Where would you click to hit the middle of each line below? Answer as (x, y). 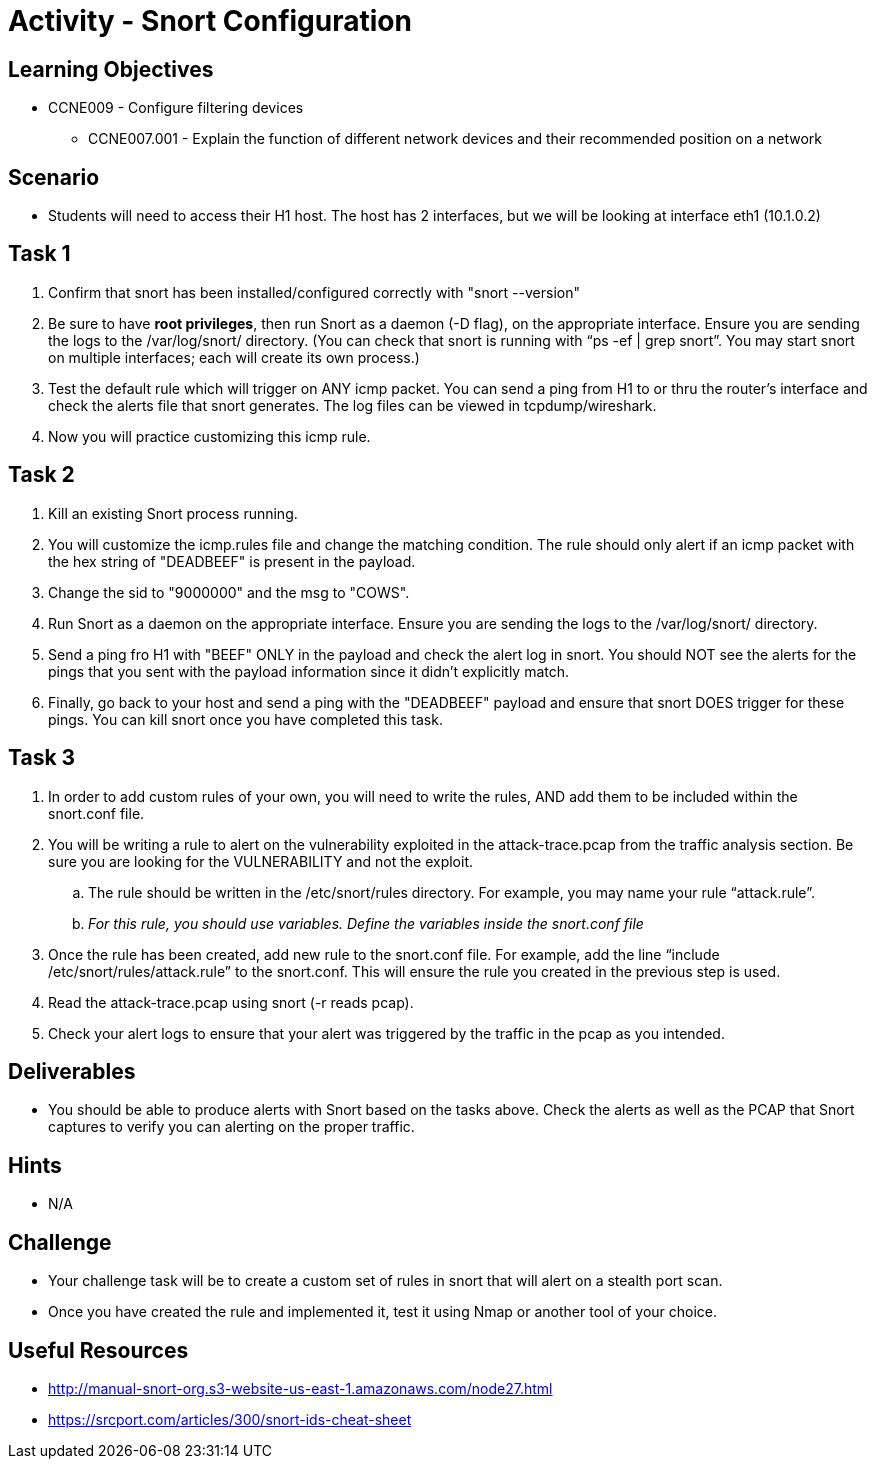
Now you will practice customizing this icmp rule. (209, 436)
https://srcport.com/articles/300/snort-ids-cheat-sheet (230, 1419)
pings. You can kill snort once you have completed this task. (245, 719)
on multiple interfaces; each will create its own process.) (234, 357)
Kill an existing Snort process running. (173, 513)
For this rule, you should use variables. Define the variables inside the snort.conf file (366, 923)
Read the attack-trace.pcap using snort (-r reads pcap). (231, 1002)
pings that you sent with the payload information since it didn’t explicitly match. (309, 671)
